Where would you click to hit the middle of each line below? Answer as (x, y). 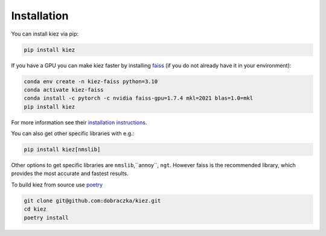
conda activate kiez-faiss (64, 90)
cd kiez (35, 209)
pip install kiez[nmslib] (62, 150)
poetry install (46, 218)
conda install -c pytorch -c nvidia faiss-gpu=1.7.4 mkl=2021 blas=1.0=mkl (139, 98)
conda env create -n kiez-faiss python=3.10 (91, 81)
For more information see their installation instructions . (79, 122)
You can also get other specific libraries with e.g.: (73, 133)
